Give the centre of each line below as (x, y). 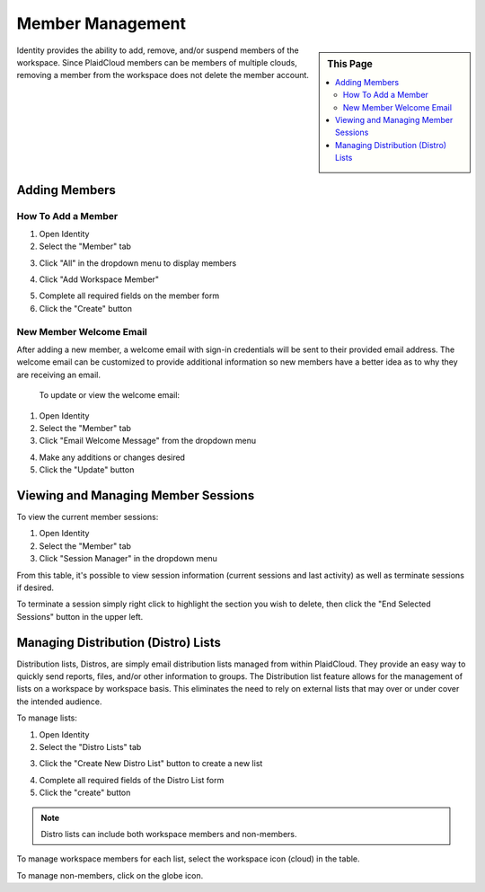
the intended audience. (59, 702)
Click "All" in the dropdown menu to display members (138, 263)
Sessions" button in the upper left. (80, 616)
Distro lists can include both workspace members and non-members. (169, 834)
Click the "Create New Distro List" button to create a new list (151, 764)
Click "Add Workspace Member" (99, 279)
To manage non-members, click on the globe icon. (110, 875)
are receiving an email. (58, 375)
